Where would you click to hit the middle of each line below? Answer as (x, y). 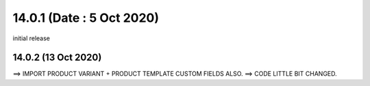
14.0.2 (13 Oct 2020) (57, 58)
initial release (32, 38)
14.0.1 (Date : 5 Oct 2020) (86, 18)
